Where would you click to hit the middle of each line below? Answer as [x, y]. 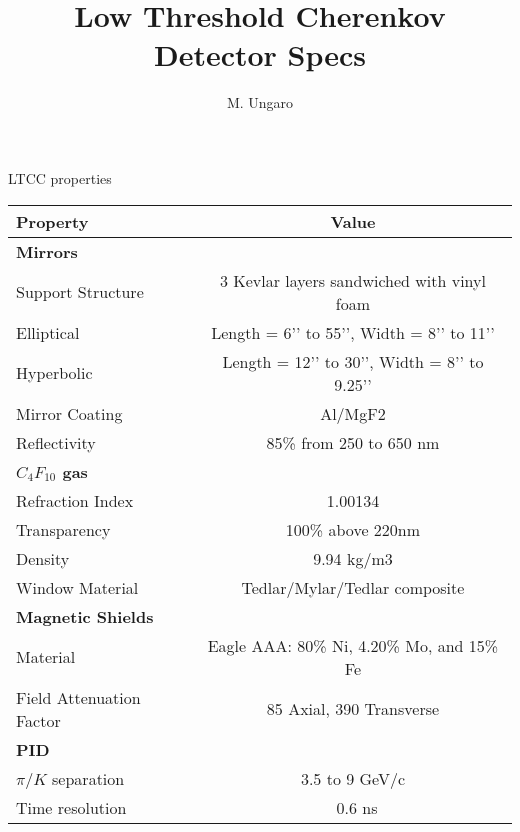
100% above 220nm [353, 529]
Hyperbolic [54, 372]
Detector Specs [260, 54]
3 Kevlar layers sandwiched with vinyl [352, 280]
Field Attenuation [78, 697]
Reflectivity [56, 442]
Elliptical [48, 332]
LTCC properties [60, 177]
